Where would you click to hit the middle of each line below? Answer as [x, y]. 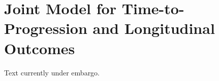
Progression [46, 28]
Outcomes [40, 48]
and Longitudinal [154, 28]
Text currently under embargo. [52, 72]
